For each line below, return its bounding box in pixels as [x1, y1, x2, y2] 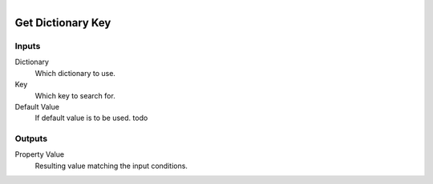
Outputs [14, 133, 48, 144]
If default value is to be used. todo [34, 113, 148, 123]
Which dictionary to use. [34, 68, 116, 78]
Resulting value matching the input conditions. [34, 161, 188, 170]
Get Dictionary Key [14, 16, 111, 30]
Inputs [14, 40, 41, 51]
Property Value [14, 150, 64, 159]
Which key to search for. [34, 90, 115, 100]
